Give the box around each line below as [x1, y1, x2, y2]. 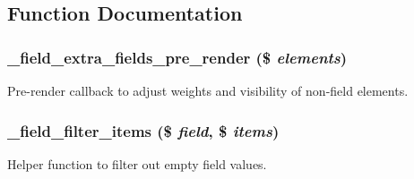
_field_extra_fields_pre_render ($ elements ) [7, 46, 348, 68]
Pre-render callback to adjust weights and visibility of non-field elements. [7, 81, 409, 99]
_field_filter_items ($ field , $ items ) [7, 119, 280, 141]
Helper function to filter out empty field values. [7, 154, 267, 173]
